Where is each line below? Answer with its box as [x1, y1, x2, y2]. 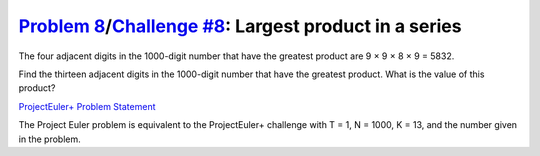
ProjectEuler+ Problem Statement [18, 100, 156, 112]
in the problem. [18, 133, 81, 145]
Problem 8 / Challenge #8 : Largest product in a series [18, 15, 462, 37]
